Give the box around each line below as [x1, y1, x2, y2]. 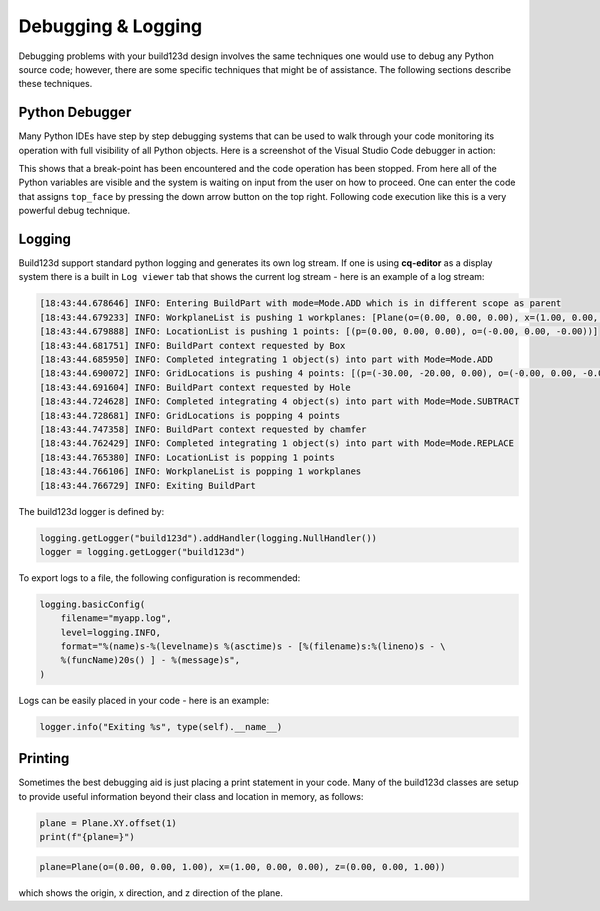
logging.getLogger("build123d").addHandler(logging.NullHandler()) [39, 532, 378, 544]
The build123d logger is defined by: [18, 505, 165, 517]
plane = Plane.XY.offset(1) [39, 817, 177, 829]
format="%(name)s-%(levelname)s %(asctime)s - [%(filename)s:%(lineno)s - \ [60, 641, 446, 652]
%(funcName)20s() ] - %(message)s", [60, 655, 240, 666]
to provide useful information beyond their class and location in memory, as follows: [18, 790, 364, 802]
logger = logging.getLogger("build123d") [39, 546, 246, 557]
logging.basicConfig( [39, 598, 146, 610]
